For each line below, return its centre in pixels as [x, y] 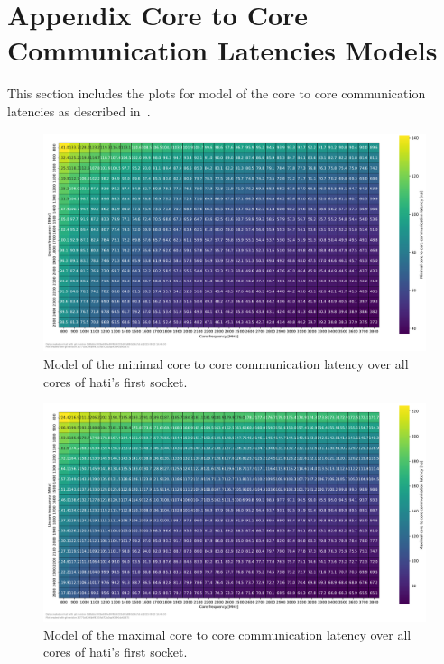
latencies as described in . [79, 111]
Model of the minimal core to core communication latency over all [226, 363]
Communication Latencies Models [222, 50]
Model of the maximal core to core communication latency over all [227, 634]
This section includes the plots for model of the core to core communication [217, 93]
